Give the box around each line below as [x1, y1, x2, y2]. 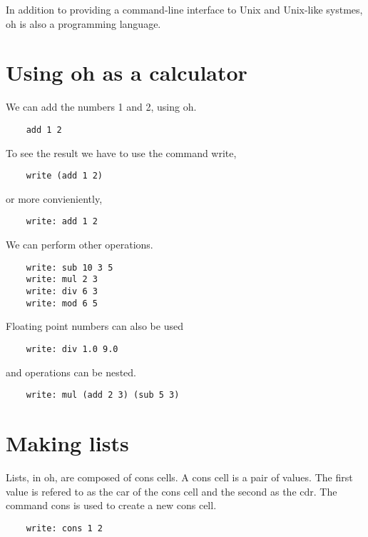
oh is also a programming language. [6, 16, 161, 31]
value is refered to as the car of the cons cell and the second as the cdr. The [6, 483, 337, 498]
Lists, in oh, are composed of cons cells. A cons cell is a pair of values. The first [6, 469, 353, 484]
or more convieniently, [6, 191, 103, 206]
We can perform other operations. [6, 237, 153, 252]
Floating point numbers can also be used [6, 318, 183, 333]
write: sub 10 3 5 [26, 262, 113, 273]
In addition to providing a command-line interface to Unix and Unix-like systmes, [6, 2, 363, 16]
